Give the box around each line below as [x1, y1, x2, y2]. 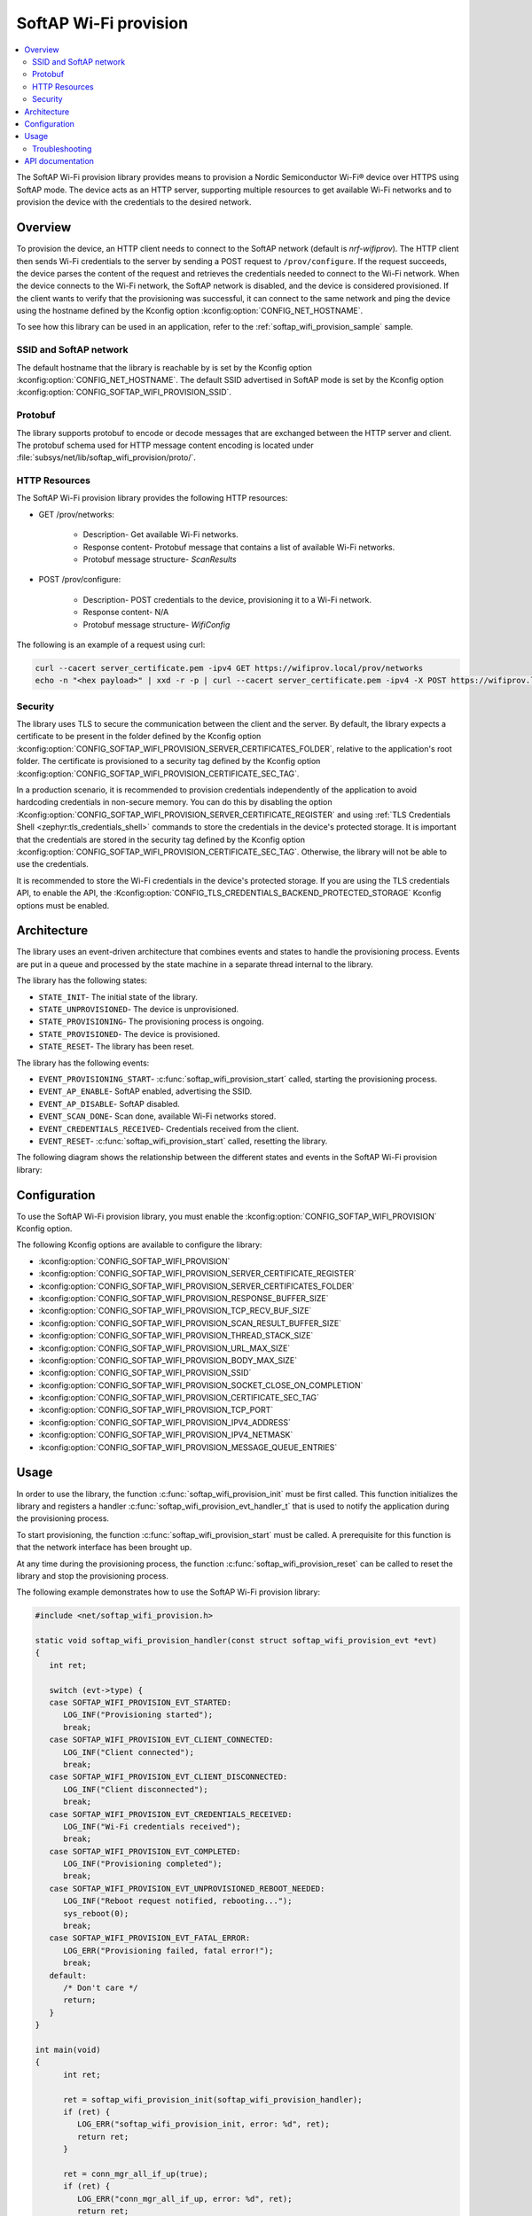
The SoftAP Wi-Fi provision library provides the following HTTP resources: [16, 493, 288, 503]
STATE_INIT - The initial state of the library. [38, 991, 199, 1002]
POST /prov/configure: [38, 574, 121, 585]
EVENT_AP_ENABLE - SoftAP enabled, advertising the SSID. [38, 1086, 253, 1096]
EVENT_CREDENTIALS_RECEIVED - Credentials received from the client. [38, 1123, 300, 1134]
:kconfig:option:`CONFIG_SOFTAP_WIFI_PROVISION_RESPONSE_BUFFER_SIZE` [38, 1292, 329, 1303]
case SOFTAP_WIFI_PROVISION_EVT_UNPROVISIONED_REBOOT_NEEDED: [49, 1884, 325, 1893]
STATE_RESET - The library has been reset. [38, 1042, 195, 1052]
